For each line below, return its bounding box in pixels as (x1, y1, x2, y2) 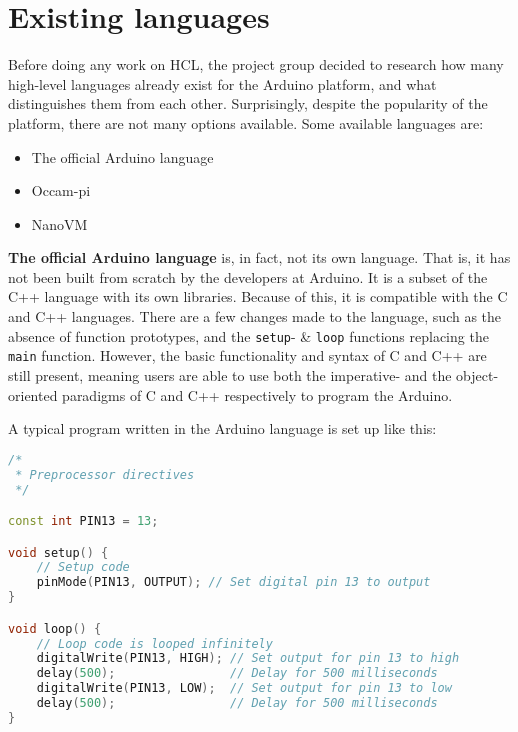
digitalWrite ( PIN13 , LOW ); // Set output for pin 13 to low (36, 681, 452, 696)
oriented (8, 384, 58, 405)
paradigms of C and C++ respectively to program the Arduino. (62, 384, 453, 405)
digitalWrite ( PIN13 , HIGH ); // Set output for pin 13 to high (36, 651, 460, 666)
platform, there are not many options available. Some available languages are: (8, 112, 484, 133)
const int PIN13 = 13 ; (8, 514, 159, 529)
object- (456, 364, 499, 385)
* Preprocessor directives (15, 467, 195, 482)
